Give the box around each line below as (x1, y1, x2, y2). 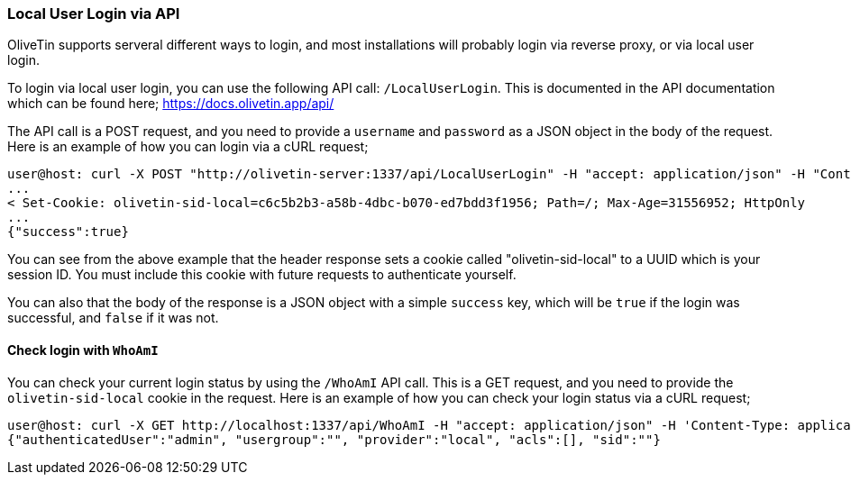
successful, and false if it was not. (7, 310, 219, 326)
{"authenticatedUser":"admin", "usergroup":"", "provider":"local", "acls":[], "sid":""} (7, 432, 661, 447)
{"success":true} (7, 224, 129, 240)
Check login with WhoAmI (7, 341, 159, 358)
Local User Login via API (7, 5, 180, 23)
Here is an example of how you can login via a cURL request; (7, 139, 369, 155)
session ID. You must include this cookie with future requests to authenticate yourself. (7, 267, 517, 283)
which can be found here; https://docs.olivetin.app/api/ (7, 95, 334, 112)
